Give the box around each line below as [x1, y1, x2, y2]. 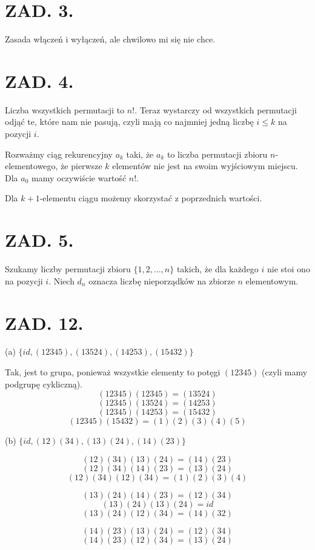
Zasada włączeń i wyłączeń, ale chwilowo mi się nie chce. [5, 33, 216, 45]
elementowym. [245, 274, 299, 287]
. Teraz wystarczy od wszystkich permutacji [134, 103, 297, 116]
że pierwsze [61, 159, 102, 172]
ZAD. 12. [5, 310, 84, 335]
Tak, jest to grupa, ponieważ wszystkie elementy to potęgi [5, 366, 220, 378]
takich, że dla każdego [176, 263, 259, 275]
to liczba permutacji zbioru [167, 147, 268, 160]
